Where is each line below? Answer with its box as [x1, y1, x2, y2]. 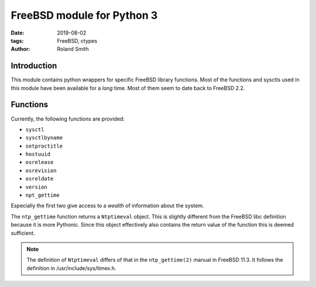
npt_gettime [25, 192, 60, 199]
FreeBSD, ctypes [57, 37, 98, 44]
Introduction [11, 61, 57, 71]
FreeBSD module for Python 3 [11, 9, 158, 22]
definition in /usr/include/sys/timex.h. [26, 264, 116, 272]
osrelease [25, 159, 54, 166]
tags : [11, 37, 24, 44]
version [25, 183, 48, 190]
